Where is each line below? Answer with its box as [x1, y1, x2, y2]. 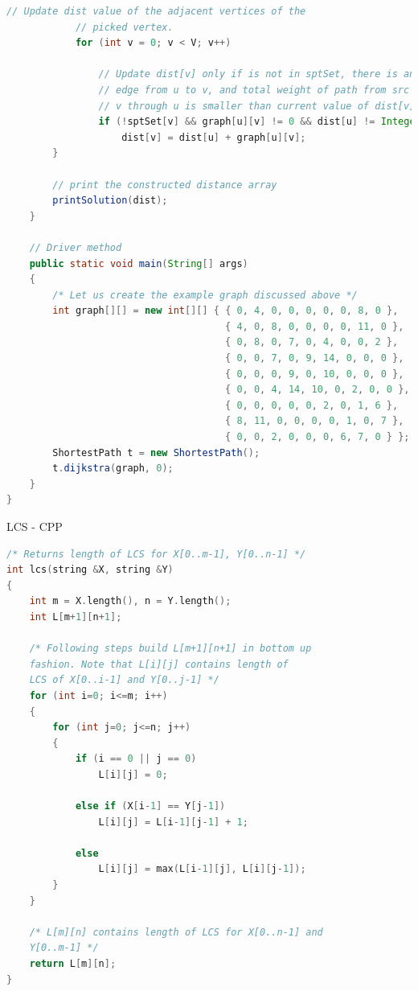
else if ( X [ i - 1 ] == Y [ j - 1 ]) [75, 800, 226, 812]
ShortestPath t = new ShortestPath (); [52, 446, 260, 458]
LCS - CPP [6, 518, 63, 534]
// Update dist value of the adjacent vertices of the [6, 6, 306, 17]
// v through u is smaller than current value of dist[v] [98, 100, 416, 112]
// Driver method [29, 241, 122, 253]
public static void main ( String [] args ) [29, 257, 248, 269]
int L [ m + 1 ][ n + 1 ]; [29, 611, 122, 623]
